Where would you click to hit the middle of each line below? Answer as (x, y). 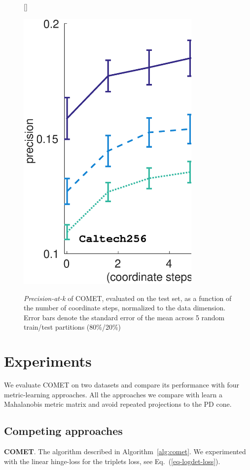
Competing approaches (63, 431)
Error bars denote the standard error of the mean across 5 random (124, 317)
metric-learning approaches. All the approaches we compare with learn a (113, 394)
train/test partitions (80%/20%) (72, 327)
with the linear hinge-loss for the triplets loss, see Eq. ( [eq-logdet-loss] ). (112, 461)
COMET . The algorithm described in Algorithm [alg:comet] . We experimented (125, 451)
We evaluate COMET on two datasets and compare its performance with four (122, 385)
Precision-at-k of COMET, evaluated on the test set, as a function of (128, 298)
